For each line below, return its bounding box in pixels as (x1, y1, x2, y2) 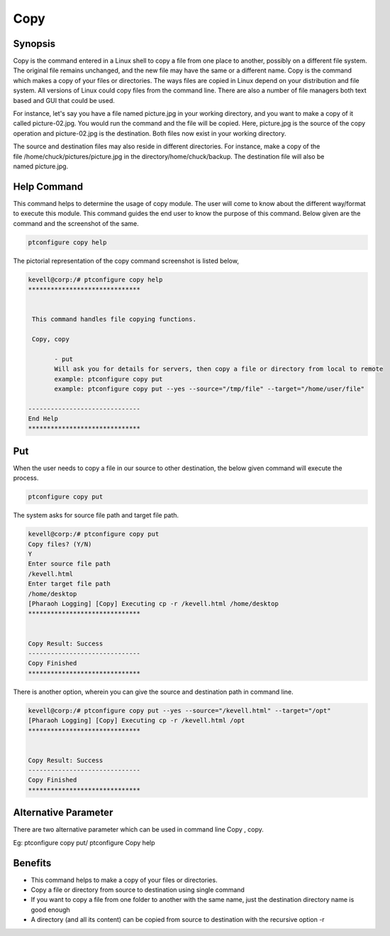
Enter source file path (28, 560, 111, 568)
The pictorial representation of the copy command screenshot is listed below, (13, 256, 239, 265)
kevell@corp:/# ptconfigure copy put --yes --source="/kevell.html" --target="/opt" (28, 707, 331, 714)
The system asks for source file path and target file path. (13, 511, 179, 520)
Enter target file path (28, 579, 111, 588)
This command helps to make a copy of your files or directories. (30, 876, 218, 884)
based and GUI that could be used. (13, 96, 115, 104)
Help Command (13, 180, 84, 192)
